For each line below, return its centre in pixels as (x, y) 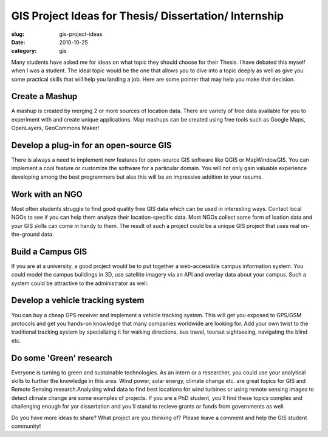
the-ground (26, 234)
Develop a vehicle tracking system (78, 301)
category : (24, 51)
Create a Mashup (44, 96)
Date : (18, 42)
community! (26, 426)
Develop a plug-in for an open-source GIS (91, 145)
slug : (18, 34)
